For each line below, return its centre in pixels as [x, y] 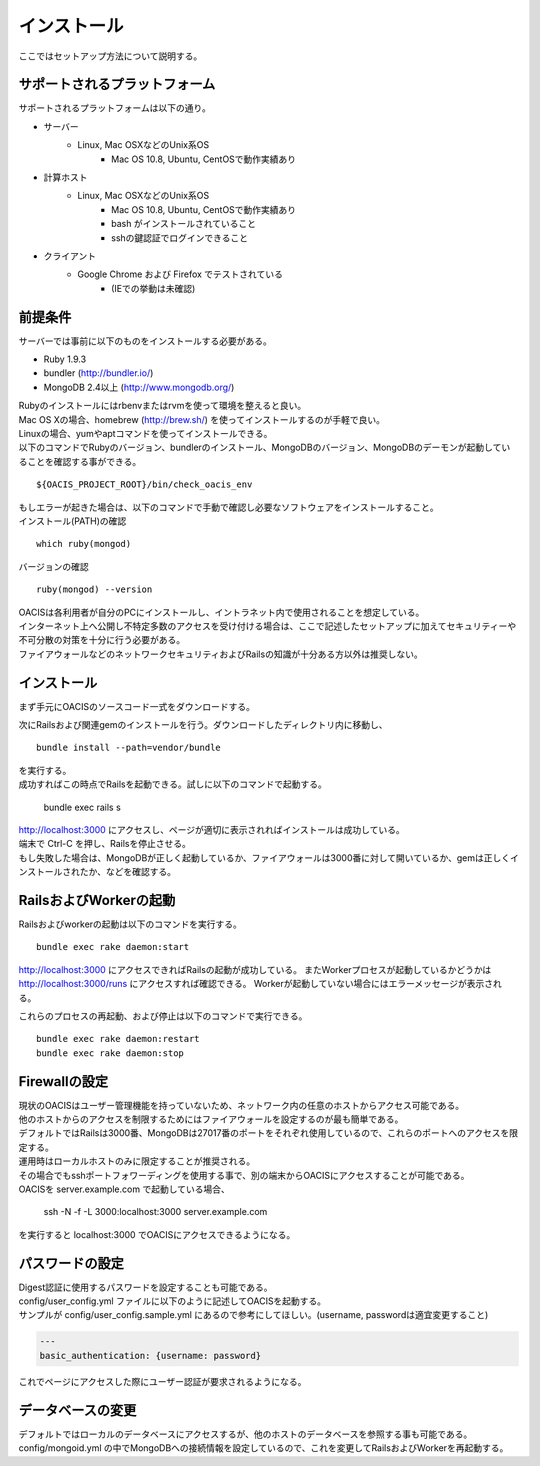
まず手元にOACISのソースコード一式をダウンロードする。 [136, 706]
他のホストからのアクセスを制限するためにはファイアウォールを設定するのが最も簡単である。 [211, 1119]
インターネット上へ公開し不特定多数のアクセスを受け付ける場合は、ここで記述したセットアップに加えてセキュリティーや [267, 626]
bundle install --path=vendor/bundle [129, 748]
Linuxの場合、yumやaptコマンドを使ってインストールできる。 [145, 433]
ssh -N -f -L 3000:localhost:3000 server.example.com [155, 1212]
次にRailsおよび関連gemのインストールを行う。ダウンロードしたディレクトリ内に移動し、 [203, 724]
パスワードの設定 [71, 1263]
